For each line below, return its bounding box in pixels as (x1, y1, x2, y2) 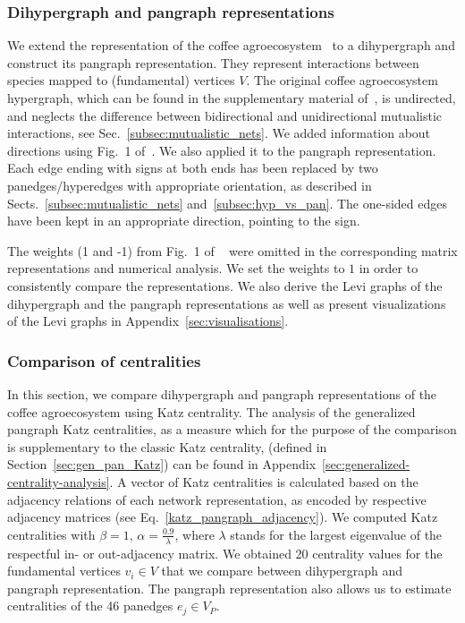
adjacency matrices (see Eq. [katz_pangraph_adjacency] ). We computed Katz (7, 508, 438, 526)
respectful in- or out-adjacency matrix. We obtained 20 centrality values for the (7, 543, 443, 562)
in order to (359, 259, 418, 277)
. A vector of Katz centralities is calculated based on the (109, 472, 418, 491)
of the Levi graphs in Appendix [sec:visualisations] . (7, 311, 289, 330)
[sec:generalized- (322, 455, 410, 474)
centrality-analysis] (7, 472, 110, 491)
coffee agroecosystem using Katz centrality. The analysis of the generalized (7, 402, 416, 421)
